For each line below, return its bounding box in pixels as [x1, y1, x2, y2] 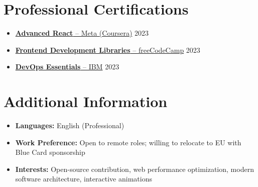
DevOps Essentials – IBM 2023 [15, 61, 119, 72]
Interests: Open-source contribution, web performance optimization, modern [15, 163, 254, 174]
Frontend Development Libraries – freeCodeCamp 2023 [15, 44, 200, 55]
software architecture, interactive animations [15, 173, 152, 184]
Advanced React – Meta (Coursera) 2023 [15, 28, 149, 38]
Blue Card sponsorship [15, 147, 85, 157]
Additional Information [4, 91, 168, 112]
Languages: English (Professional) [15, 120, 124, 131]
